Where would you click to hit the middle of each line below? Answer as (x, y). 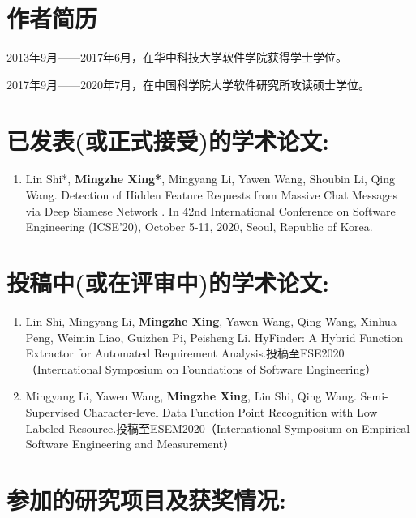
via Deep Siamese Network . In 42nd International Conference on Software (210, 210)
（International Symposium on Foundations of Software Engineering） (201, 368)
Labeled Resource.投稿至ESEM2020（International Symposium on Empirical (218, 428)
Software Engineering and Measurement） (130, 444)
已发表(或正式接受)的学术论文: (168, 140)
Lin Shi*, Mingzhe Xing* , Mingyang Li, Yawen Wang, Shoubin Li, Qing (210, 179)
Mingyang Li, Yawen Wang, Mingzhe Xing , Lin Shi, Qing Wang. (191, 396)
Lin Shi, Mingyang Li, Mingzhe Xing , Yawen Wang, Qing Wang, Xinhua (211, 321)
